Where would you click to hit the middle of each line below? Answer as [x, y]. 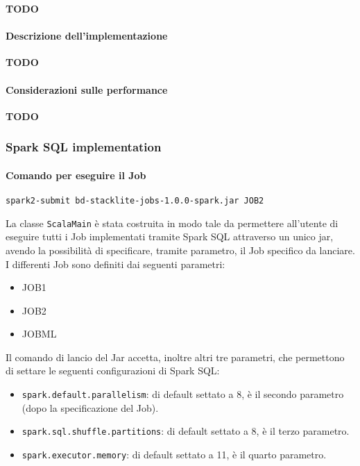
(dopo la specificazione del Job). [90, 407]
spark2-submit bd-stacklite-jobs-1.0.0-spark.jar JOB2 [135, 201]
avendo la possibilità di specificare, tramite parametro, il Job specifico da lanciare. [180, 250]
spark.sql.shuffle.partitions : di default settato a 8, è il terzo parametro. [186, 431]
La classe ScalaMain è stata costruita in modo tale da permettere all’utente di [172, 223]
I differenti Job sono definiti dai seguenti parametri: [115, 264]
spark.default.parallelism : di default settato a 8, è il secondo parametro [183, 394]
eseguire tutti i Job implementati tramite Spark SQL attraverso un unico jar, [170, 236]
